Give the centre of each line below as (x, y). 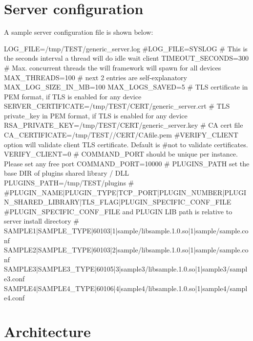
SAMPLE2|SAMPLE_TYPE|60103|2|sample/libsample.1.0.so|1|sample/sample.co (126, 250)
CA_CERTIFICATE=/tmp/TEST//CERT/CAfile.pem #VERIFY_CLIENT (121, 135)
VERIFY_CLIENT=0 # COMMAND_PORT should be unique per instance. (121, 154)
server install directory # (42, 221)
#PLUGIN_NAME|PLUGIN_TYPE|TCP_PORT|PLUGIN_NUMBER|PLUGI (125, 192)
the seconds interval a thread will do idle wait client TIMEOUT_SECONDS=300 (126, 58)
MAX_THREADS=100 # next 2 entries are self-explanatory (95, 77)
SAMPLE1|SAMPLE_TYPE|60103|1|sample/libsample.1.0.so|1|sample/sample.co (126, 230)
